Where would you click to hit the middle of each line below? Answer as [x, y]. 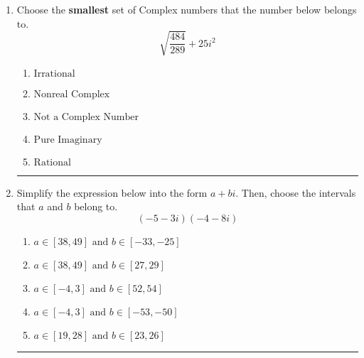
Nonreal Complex [72, 94]
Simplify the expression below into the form [112, 192]
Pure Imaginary [68, 140]
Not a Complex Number [86, 117]
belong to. [96, 206]
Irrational [54, 74]
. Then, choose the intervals [296, 192]
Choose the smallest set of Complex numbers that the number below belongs [187, 9]
